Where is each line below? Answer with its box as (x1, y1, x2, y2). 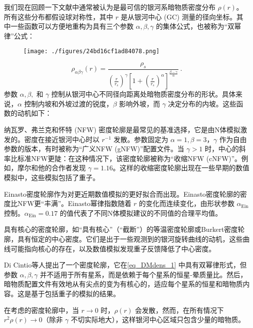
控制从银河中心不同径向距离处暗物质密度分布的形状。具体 (51, 89, 236, 99)
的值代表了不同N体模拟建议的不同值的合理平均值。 (59, 207, 222, 218)
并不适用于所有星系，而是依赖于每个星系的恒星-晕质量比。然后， (39, 269, 247, 279)
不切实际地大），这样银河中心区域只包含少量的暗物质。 (71, 314, 245, 325)
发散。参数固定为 (113, 134, 168, 144)
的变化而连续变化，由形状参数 (139, 198, 235, 208)
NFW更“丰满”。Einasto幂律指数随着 (17, 198, 132, 208)
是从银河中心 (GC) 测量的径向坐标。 (120, 11, 236, 21)
